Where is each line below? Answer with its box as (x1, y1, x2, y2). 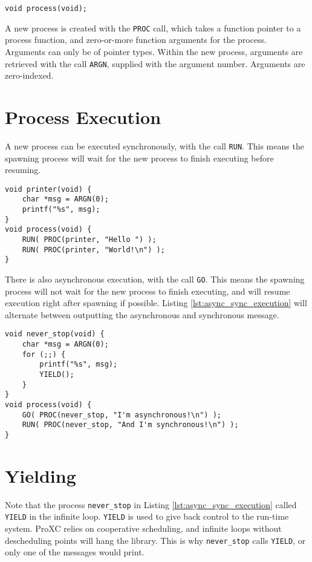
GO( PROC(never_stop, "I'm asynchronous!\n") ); (22, 410, 221, 419)
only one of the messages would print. (5, 546, 145, 558)
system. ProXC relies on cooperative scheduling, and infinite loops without (5, 522, 282, 535)
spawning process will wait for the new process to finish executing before (5, 151, 274, 164)
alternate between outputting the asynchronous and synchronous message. (5, 308, 279, 321)
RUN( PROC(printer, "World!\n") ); (22, 245, 165, 254)
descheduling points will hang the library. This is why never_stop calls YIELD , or (5, 534, 306, 546)
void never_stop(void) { (5, 330, 105, 339)
